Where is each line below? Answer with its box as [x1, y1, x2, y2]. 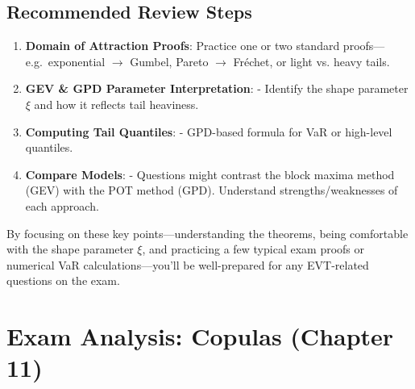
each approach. [25, 197, 99, 214]
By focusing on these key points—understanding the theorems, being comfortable [6, 224, 409, 241]
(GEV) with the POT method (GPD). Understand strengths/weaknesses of [25, 182, 398, 199]
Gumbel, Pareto [130, 52, 209, 69]
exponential [48, 52, 106, 69]
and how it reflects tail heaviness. [34, 95, 199, 112]
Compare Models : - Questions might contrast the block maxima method [25, 165, 395, 182]
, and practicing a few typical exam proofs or [142, 241, 365, 257]
